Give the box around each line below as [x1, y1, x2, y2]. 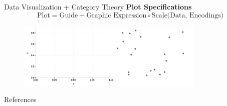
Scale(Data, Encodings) [151, 11, 223, 19]
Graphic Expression [86, 11, 147, 19]
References [4, 94, 37, 104]
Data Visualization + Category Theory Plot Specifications [4, 1, 192, 11]
